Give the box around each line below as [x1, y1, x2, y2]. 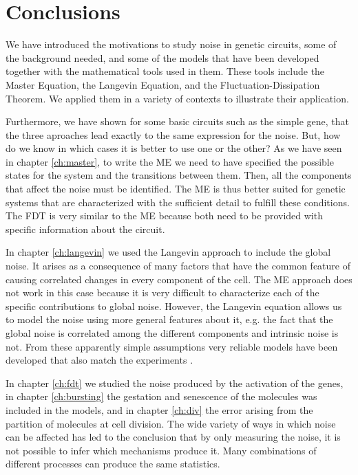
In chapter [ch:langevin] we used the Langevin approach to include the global [6, 245, 331, 259]
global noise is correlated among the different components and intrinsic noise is [6, 326, 339, 340]
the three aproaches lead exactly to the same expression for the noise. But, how [6, 127, 341, 142]
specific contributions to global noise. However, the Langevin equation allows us [6, 298, 342, 313]
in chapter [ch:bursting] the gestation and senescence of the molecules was [6, 389, 317, 404]
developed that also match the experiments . [6, 353, 193, 367]
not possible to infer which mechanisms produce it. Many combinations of [6, 443, 317, 457]
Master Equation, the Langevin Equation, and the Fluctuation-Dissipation [6, 77, 320, 91]
